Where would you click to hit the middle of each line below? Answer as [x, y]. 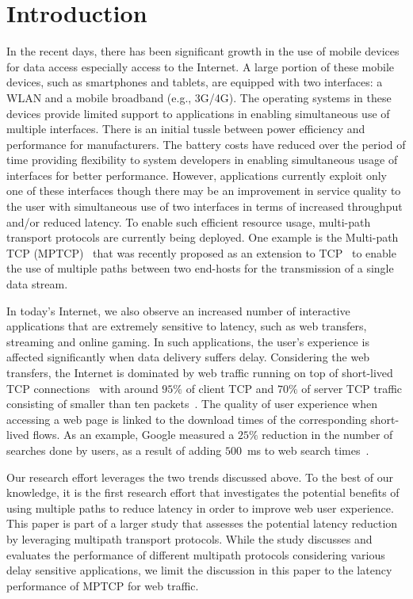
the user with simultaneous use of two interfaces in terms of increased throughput [205, 206]
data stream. [37, 284]
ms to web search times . [308, 450]
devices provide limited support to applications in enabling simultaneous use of [198, 113]
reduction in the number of [327, 435]
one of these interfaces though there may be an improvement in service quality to [204, 191]
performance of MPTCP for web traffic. [103, 585]
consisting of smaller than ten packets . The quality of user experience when [192, 404]
